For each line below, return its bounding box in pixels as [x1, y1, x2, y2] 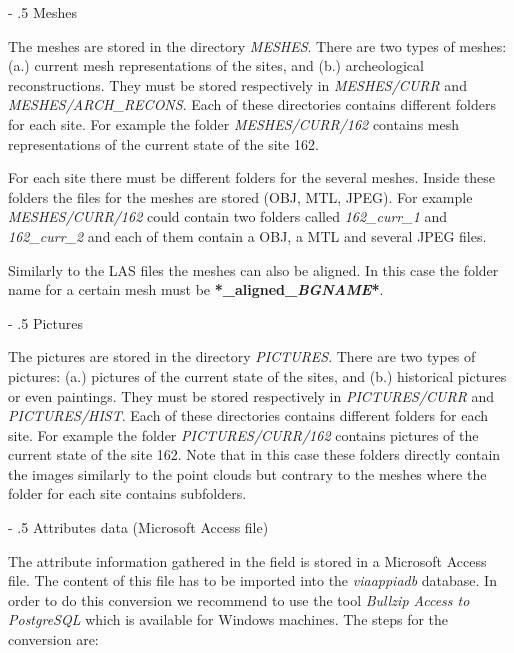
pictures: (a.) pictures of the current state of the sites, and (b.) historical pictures [8, 365, 507, 386]
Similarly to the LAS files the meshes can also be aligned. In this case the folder [8, 259, 499, 280]
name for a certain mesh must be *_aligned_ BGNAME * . [8, 279, 384, 300]
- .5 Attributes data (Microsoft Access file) [8, 517, 269, 538]
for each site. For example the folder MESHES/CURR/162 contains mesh [8, 113, 459, 134]
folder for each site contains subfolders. [8, 483, 247, 504]
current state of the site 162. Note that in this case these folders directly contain [8, 444, 501, 465]
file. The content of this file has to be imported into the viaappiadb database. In [8, 570, 497, 591]
